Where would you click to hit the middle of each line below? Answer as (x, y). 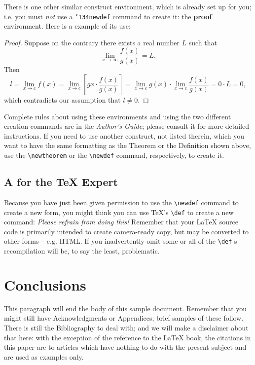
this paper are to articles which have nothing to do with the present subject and (125, 347)
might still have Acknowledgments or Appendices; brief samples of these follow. (124, 318)
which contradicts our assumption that (62, 100)
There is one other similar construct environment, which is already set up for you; (128, 6)
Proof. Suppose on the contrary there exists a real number (92, 42)
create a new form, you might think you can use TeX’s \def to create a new (119, 212)
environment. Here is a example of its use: (67, 26)
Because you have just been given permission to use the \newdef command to (121, 202)
